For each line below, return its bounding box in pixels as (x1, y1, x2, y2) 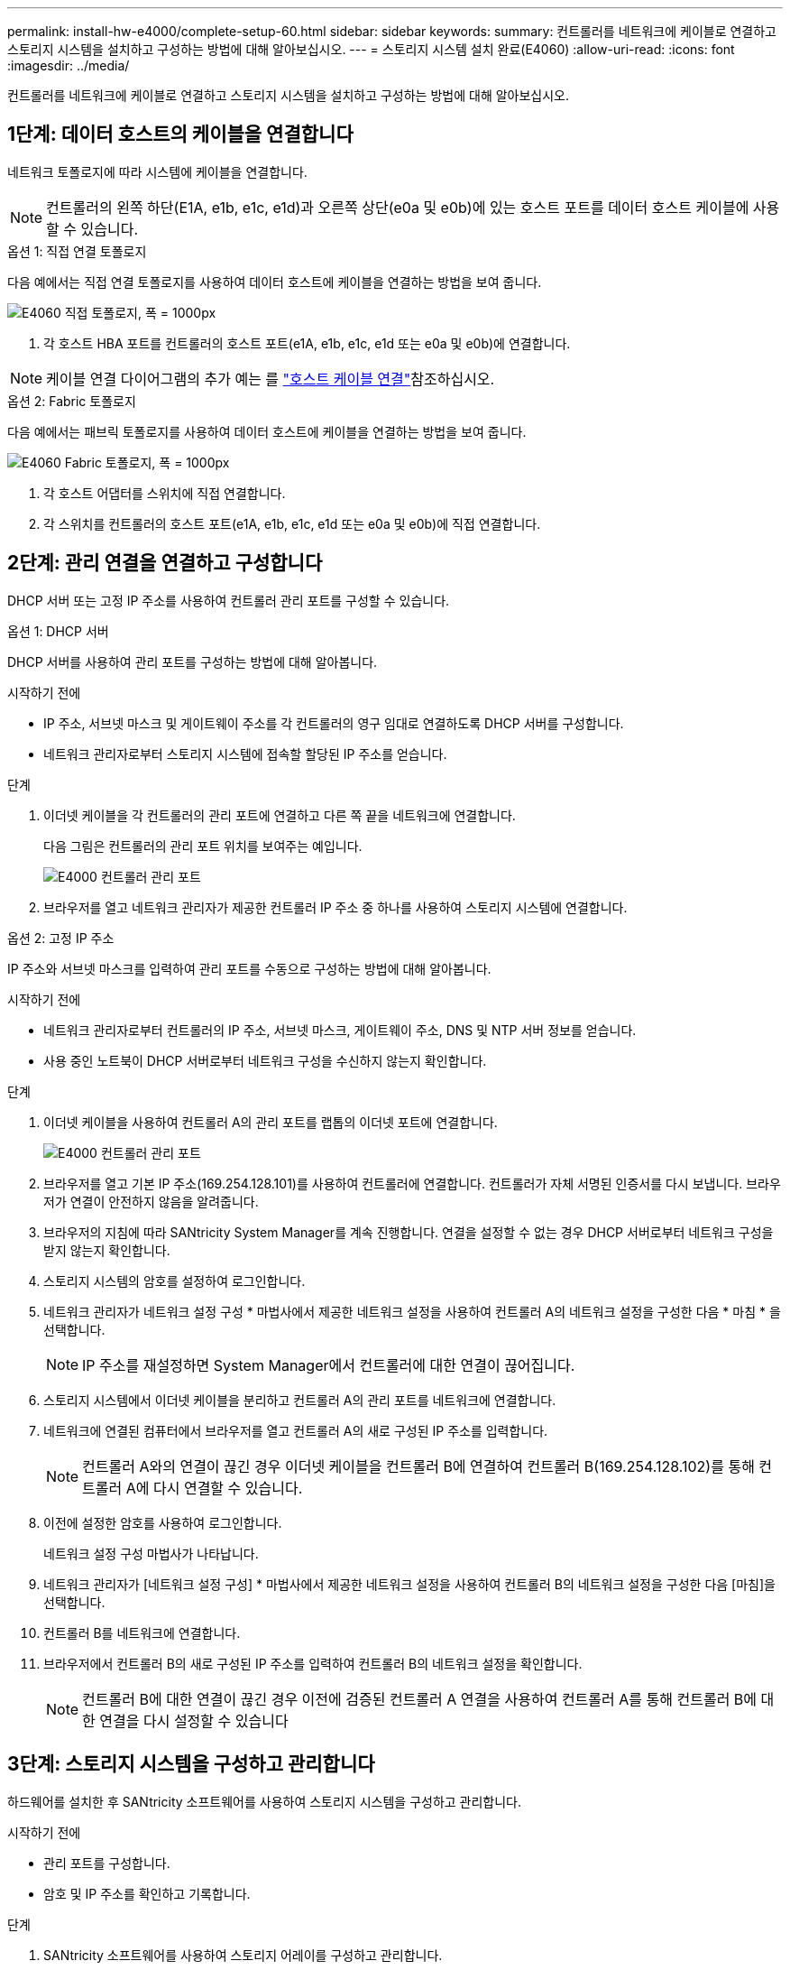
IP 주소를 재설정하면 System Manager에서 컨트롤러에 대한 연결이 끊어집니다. (82, 1355, 575, 1374)
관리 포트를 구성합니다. (43, 1854, 170, 1871)
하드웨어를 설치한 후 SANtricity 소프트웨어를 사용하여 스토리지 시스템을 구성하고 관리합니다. (7, 1793, 522, 1809)
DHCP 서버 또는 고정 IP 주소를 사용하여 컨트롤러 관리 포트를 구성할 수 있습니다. (7, 592, 450, 608)
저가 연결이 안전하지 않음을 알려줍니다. (43, 1193, 259, 1209)
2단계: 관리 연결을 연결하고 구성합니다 (7, 551, 323, 575)
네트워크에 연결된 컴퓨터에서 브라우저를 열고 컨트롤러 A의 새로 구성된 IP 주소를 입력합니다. (43, 1422, 548, 1438)
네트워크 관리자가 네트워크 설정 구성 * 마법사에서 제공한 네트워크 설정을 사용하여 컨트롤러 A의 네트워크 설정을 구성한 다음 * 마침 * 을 (43, 1303, 781, 1319)
